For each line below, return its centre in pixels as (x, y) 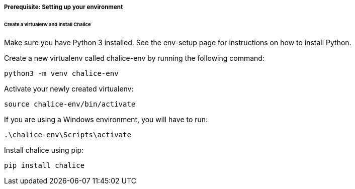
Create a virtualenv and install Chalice (48, 24)
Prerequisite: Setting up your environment (64, 7)
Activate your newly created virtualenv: (69, 88)
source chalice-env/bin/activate (70, 104)
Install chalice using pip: (44, 150)
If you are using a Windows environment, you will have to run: (106, 119)
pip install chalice (45, 165)
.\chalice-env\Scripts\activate (68, 134)
